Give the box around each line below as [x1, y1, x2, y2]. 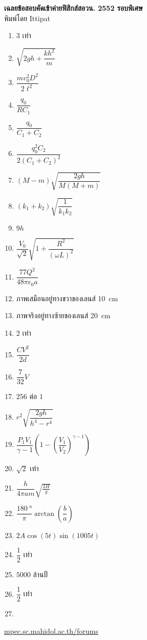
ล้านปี [33, 568, 48, 579]
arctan [34, 510, 54, 517]
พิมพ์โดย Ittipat [4, 12, 50, 23]
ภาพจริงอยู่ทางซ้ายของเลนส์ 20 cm [16, 310, 111, 321]
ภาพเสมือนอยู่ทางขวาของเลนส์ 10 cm [16, 292, 118, 303]
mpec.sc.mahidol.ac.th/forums [4, 626, 98, 636]
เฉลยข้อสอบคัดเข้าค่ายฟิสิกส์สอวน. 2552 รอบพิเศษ [4, 3, 143, 13]
